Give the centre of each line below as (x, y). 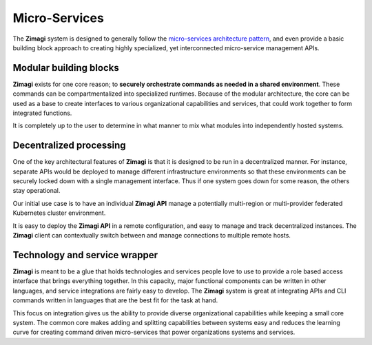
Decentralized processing (70, 146)
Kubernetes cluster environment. (59, 213)
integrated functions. (42, 113)
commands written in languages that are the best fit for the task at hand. (115, 300)
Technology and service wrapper (85, 255)
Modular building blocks (66, 68)
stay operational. (37, 191)
